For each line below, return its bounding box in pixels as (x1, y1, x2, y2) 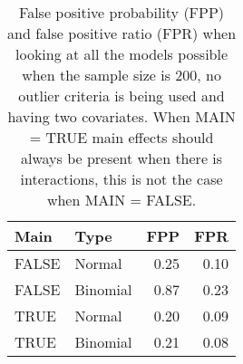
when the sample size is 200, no (22, 64, 221, 85)
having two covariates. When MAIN (7, 106, 236, 127)
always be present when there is (20, 148, 223, 168)
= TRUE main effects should (29, 127, 214, 148)
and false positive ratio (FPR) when (7, 23, 237, 43)
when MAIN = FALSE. (46, 189, 197, 210)
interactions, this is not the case (20, 168, 223, 189)
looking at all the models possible (15, 43, 228, 64)
